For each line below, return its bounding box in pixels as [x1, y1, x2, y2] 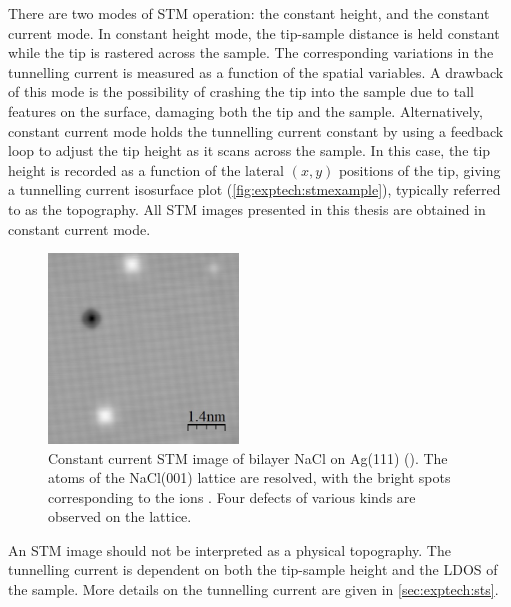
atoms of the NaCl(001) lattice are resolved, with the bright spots [48, 467, 451, 488]
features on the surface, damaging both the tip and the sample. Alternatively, [8, 100, 483, 121]
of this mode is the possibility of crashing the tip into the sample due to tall [8, 81, 475, 102]
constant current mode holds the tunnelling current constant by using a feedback [8, 120, 504, 141]
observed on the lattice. [48, 506, 192, 527]
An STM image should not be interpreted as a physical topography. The [8, 539, 451, 560]
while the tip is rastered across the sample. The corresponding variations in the [8, 42, 494, 63]
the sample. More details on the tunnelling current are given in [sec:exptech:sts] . [8, 579, 499, 600]
